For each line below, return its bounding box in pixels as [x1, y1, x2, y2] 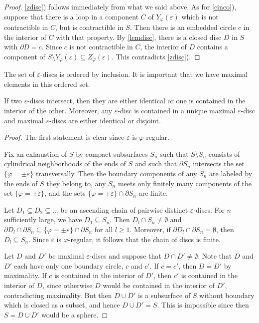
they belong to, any [46, 178, 106, 188]
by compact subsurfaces [76, 148, 148, 159]
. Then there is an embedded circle [129, 22, 236, 32]
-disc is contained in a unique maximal [118, 105, 236, 116]
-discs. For [193, 204, 225, 215]
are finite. [138, 188, 168, 198]
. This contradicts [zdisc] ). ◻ [111, 51, 200, 61]
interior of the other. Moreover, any [4, 105, 113, 116]
